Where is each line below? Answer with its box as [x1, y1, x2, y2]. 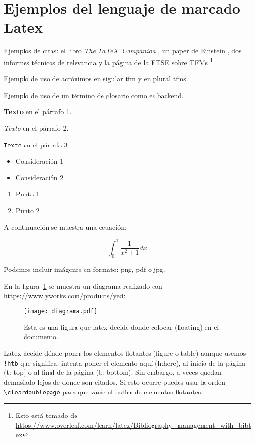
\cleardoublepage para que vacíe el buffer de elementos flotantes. [4, 386, 203, 396]
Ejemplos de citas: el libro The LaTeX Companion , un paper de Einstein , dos [4, 46, 242, 56]
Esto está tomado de [15, 410, 77, 420]
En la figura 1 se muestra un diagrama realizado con [4, 281, 162, 291]
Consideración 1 [15, 156, 64, 166]
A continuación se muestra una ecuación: [4, 221, 127, 232]
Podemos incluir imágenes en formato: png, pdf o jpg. [4, 264, 165, 274]
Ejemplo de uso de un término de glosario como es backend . [4, 90, 184, 100]
